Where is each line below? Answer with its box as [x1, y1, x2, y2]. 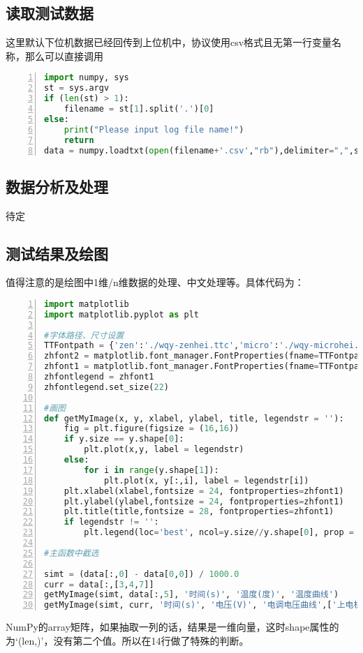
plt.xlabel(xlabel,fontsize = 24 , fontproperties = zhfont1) [64, 486, 344, 496]
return [64, 135, 94, 145]
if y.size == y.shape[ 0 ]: [64, 434, 184, 444]
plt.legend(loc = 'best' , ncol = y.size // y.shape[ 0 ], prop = [84, 527, 354, 538]
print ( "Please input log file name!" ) [64, 124, 244, 135]
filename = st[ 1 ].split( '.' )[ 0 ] [64, 104, 214, 114]
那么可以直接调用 [24, 48, 103, 63]
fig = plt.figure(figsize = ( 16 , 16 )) [64, 423, 239, 434]
